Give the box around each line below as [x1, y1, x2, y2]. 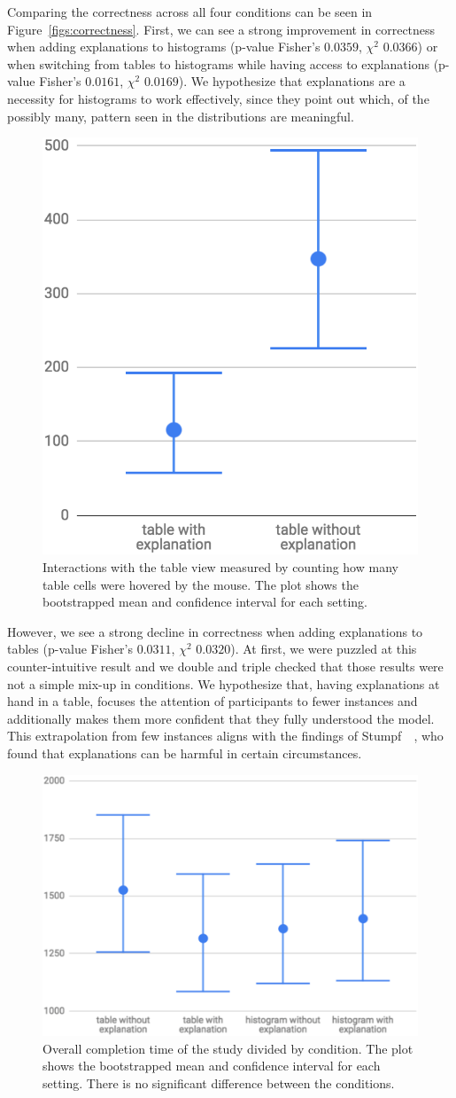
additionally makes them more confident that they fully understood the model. [7, 709, 435, 727]
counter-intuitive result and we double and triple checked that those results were [7, 657, 444, 676]
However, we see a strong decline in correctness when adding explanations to [7, 622, 423, 640]
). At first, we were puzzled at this [230, 639, 417, 658]
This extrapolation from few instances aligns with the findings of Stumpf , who [7, 726, 444, 745]
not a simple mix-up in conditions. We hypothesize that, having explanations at [7, 674, 440, 693]
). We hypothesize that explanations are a [178, 72, 406, 90]
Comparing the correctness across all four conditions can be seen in [7, 3, 373, 20]
